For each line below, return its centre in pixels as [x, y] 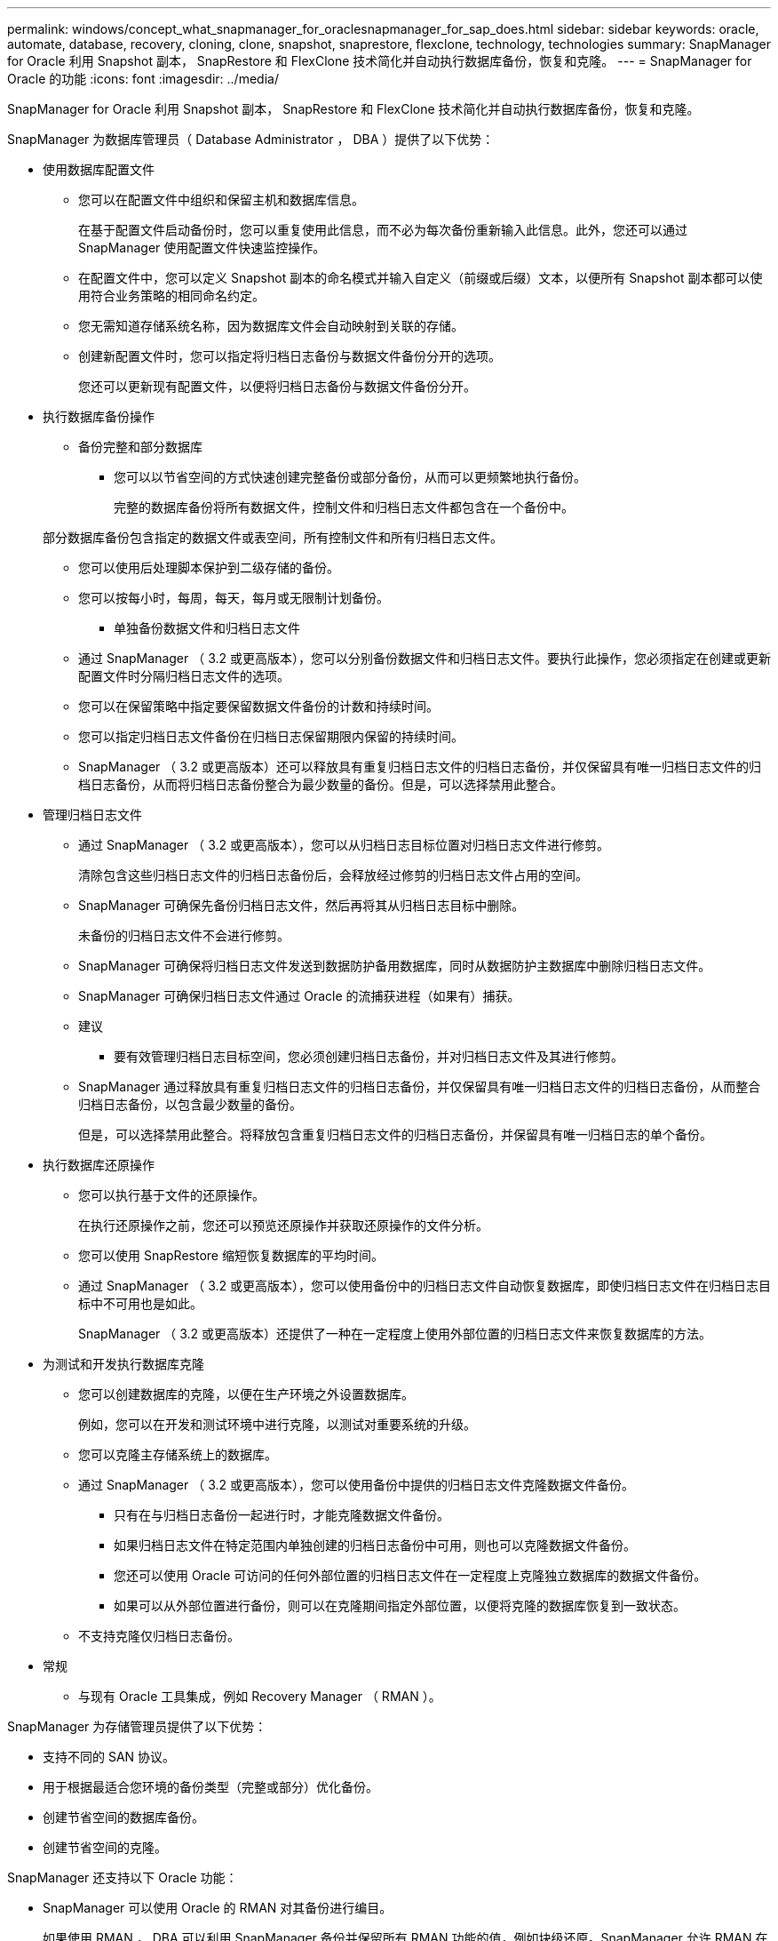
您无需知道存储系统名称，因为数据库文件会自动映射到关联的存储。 [271, 326]
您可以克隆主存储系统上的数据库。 [178, 1454]
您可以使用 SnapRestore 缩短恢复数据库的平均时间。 [231, 1255]
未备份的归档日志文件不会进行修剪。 [184, 935]
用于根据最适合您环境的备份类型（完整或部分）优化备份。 [210, 1787]
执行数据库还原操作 [99, 1165]
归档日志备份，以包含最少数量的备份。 [190, 1104]
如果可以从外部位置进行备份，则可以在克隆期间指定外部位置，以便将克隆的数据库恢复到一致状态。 [400, 1606]
